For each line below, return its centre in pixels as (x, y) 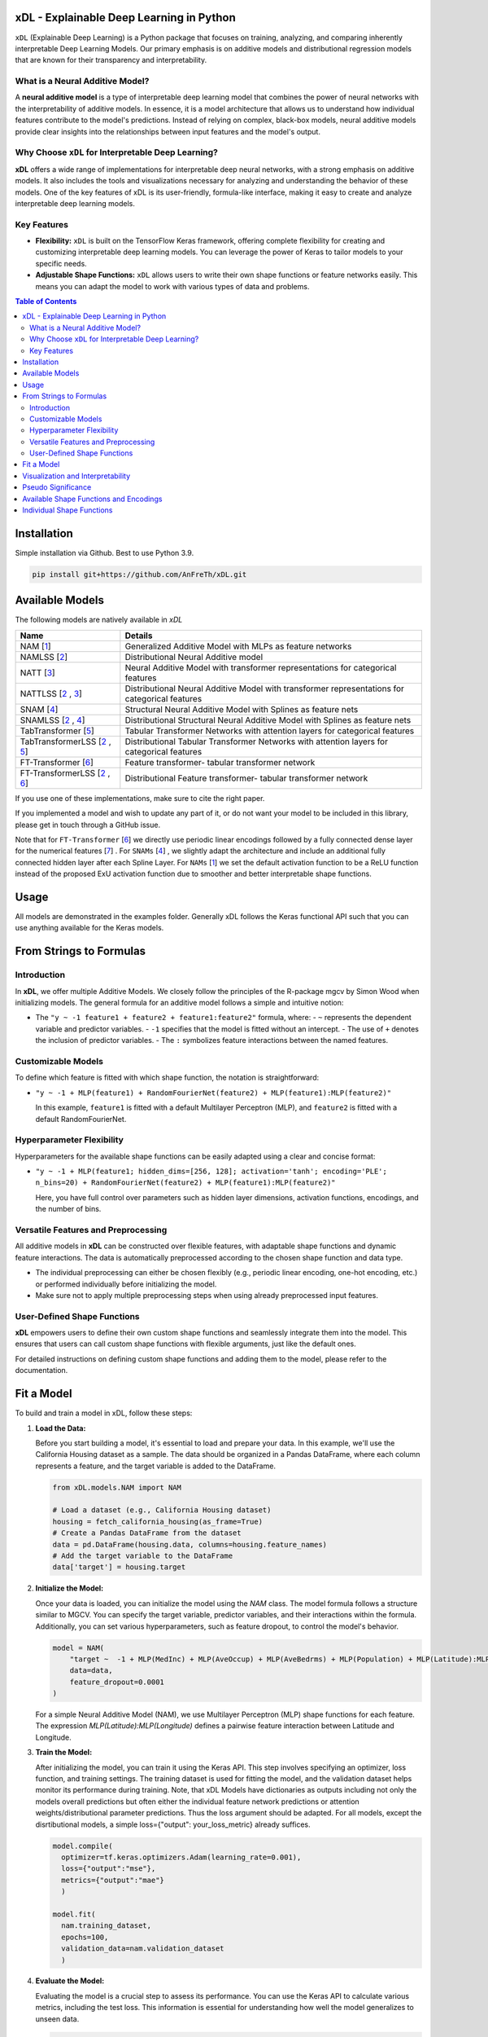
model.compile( (83, 1846)
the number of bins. (68, 1209)
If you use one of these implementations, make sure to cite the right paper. (140, 798)
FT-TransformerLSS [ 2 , (65, 772)
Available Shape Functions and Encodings (92, 499)
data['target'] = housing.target (119, 1567)
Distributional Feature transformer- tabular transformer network (246, 778)
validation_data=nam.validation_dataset (143, 1949)
